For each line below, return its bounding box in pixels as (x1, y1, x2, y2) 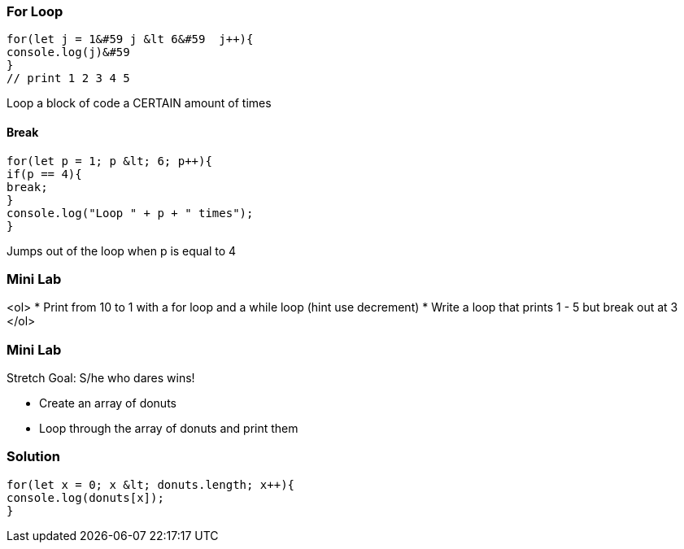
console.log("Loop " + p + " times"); (7, 206, 254, 220)
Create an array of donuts (39, 396, 176, 411)
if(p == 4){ (7, 167, 82, 181)
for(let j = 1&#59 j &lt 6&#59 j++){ (7, 33, 254, 46)
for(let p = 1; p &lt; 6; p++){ (7, 154, 212, 168)
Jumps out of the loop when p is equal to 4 (7, 243, 237, 258)
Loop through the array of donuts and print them (39, 421, 298, 436)
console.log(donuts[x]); (7, 490, 164, 504)
